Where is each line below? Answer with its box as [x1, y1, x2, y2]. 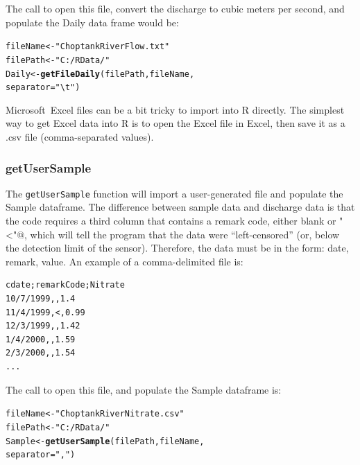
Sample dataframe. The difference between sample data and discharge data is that [6, 200, 355, 214]
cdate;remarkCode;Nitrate [6, 280, 125, 290]
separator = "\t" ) [6, 82, 80, 93]
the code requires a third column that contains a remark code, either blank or [6, 213, 336, 228]
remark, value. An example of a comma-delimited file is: [6, 254, 243, 268]
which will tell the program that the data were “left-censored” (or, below [30, 227, 340, 241]
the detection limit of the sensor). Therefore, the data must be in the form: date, [6, 240, 349, 255]
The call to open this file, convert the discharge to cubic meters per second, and [6, 1, 345, 15]
